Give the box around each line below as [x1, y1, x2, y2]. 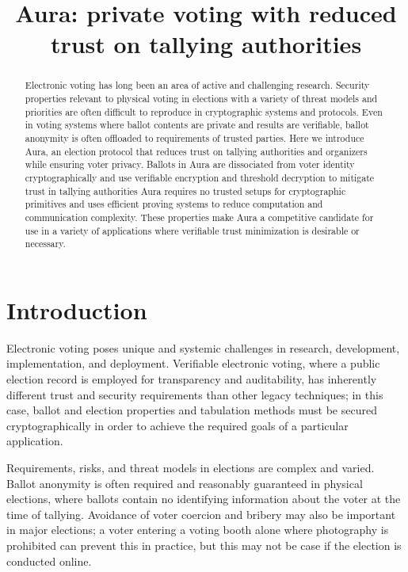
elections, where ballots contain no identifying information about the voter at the [6, 490, 401, 507]
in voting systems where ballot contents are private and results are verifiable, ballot [25, 118, 369, 132]
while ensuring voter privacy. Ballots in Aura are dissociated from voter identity [25, 158, 355, 171]
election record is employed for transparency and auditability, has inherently [6, 371, 377, 387]
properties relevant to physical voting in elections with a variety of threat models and [25, 92, 378, 105]
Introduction [6, 293, 147, 326]
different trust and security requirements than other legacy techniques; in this [6, 386, 383, 402]
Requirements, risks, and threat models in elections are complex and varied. [6, 459, 375, 475]
